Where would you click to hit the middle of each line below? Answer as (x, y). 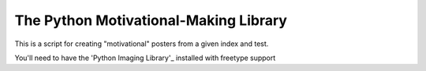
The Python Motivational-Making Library (151, 20)
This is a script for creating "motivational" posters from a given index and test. (142, 44)
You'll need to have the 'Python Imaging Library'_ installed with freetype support (145, 58)
